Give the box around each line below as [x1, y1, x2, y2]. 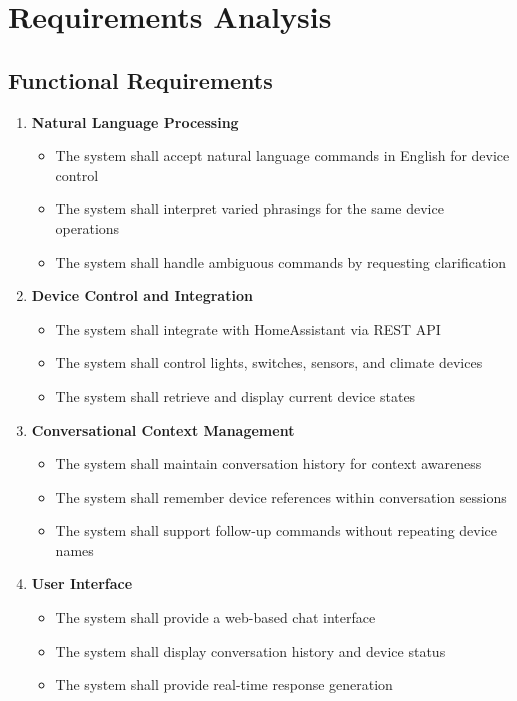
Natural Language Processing [31, 111, 239, 132]
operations [55, 217, 120, 238]
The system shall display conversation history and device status [55, 640, 446, 661]
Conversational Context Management [31, 419, 295, 440]
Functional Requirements [8, 64, 273, 95]
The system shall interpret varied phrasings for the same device [55, 198, 444, 219]
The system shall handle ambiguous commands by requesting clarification [55, 251, 507, 272]
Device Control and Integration [31, 285, 253, 306]
